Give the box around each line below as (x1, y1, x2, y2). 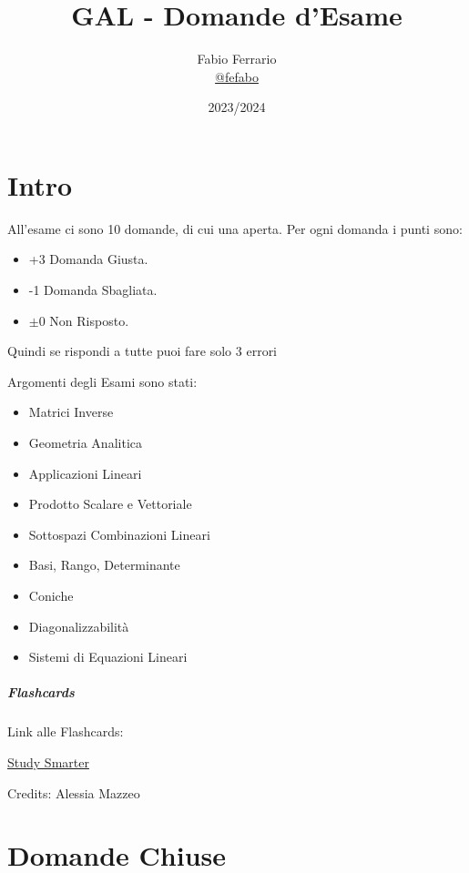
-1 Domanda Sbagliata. (28, 280, 158, 299)
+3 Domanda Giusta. (28, 249, 148, 269)
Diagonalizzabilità (28, 616, 129, 635)
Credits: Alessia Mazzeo (7, 783, 140, 802)
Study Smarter (7, 752, 89, 771)
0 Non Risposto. (38, 310, 129, 330)
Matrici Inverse (28, 402, 114, 421)
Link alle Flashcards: (7, 722, 124, 741)
